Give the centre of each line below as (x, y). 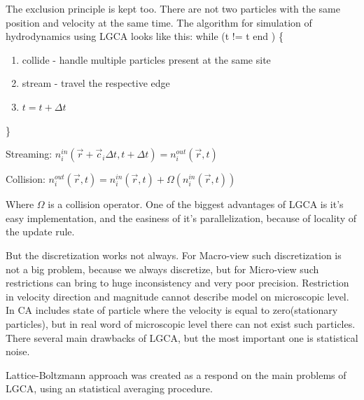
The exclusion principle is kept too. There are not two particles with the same (173, 8)
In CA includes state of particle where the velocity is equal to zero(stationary (172, 310)
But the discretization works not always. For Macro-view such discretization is (174, 255)
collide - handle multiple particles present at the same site (146, 59)
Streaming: (29, 154)
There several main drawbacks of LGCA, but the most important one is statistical (182, 337)
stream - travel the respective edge (96, 83)
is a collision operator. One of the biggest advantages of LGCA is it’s (196, 204)
